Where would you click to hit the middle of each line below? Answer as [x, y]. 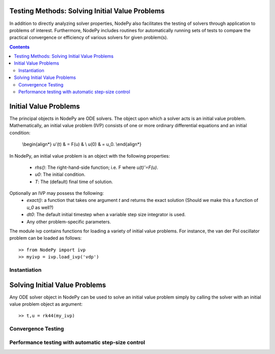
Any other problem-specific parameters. [69, 222]
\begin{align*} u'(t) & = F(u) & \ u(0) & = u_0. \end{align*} [82, 144]
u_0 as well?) [40, 207]
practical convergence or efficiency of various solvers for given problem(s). [89, 38]
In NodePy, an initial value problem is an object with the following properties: [90, 156]
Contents [20, 47]
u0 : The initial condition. [60, 174]
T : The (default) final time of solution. [74, 182]
